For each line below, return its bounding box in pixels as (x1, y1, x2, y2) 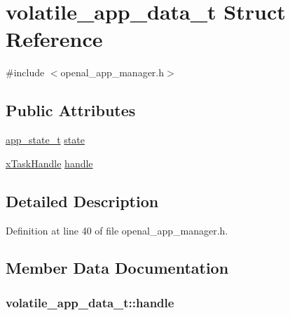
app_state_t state (6, 132, 85, 147)
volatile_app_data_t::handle (6, 293, 174, 311)
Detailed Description (6, 190, 159, 211)
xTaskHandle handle (6, 155, 93, 170)
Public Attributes (6, 99, 136, 121)
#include (6, 65, 45, 80)
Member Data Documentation (6, 257, 229, 279)
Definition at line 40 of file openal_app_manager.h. (6, 223, 228, 237)
